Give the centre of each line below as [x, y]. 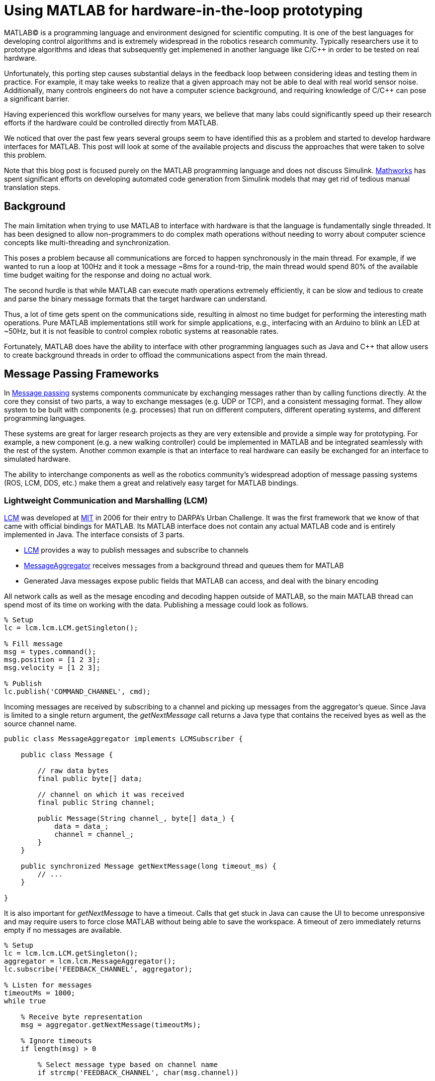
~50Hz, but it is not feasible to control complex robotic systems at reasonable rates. [141, 331]
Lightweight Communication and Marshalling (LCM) [106, 500]
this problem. [26, 155]
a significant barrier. [37, 98]
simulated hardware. [37, 459]
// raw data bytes [73, 771]
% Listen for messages [48, 985]
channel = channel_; [94, 835]
